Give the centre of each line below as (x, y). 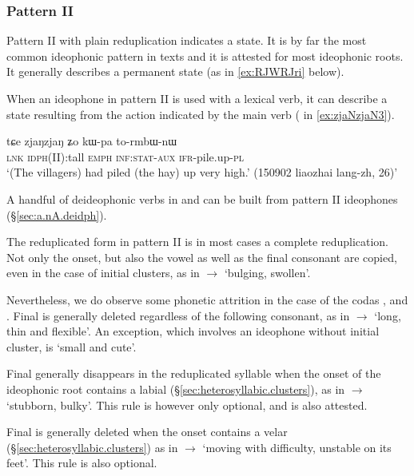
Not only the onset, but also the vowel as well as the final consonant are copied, (202, 257)
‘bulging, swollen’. (267, 273)
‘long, (388, 315)
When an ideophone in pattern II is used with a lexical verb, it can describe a (197, 98)
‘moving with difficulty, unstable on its (297, 447)
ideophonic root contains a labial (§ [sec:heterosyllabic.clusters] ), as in (176, 389)
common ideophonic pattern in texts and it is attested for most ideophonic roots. (205, 56)
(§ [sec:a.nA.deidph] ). (57, 214)
